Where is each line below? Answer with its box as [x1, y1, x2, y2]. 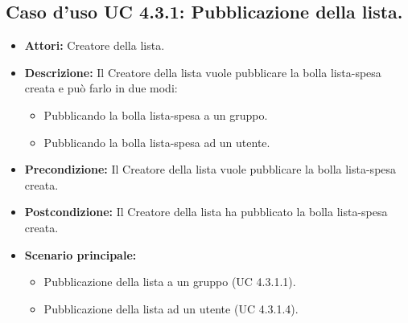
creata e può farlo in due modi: [24, 80, 178, 96]
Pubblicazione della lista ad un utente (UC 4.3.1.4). [43, 300, 299, 317]
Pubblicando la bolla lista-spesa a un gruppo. [43, 106, 268, 123]
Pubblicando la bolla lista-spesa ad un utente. [43, 133, 270, 150]
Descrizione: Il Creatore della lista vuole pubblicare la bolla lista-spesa [24, 63, 381, 80]
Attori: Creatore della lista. [24, 37, 165, 54]
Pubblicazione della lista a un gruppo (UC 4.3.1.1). [43, 273, 296, 290]
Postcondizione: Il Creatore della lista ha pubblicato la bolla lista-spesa [24, 203, 388, 220]
